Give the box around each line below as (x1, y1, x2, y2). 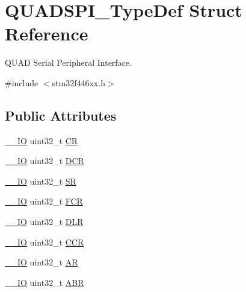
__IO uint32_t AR (5, 256, 78, 268)
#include (5, 76, 38, 89)
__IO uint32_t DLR (5, 215, 84, 228)
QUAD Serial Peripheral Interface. (5, 56, 132, 69)
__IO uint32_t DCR (5, 154, 84, 167)
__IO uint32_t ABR (5, 276, 84, 288)
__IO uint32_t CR (5, 134, 78, 147)
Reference (5, 21, 88, 46)
